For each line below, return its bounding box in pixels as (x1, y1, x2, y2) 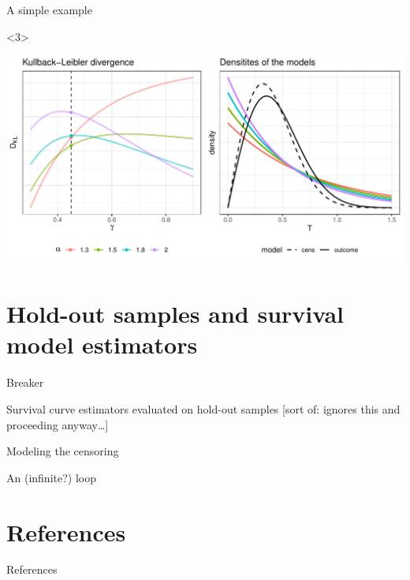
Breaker (6, 374, 44, 391)
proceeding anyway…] (6, 416, 109, 432)
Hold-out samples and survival (6, 297, 345, 330)
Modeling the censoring (6, 443, 119, 459)
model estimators (6, 328, 198, 361)
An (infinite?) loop (6, 469, 96, 485)
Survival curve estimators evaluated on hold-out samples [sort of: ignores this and (6, 400, 401, 417)
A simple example (6, 2, 92, 17)
